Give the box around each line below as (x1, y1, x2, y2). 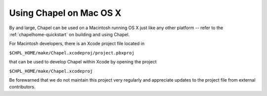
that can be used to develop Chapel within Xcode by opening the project (9, 59, 157, 65)
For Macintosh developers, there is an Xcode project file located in (9, 41, 145, 47)
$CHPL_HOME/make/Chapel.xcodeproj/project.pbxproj (9, 50, 134, 55)
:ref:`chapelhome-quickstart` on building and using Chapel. (9, 31, 130, 37)
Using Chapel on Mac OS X (9, 7, 122, 18)
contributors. (9, 84, 36, 90)
